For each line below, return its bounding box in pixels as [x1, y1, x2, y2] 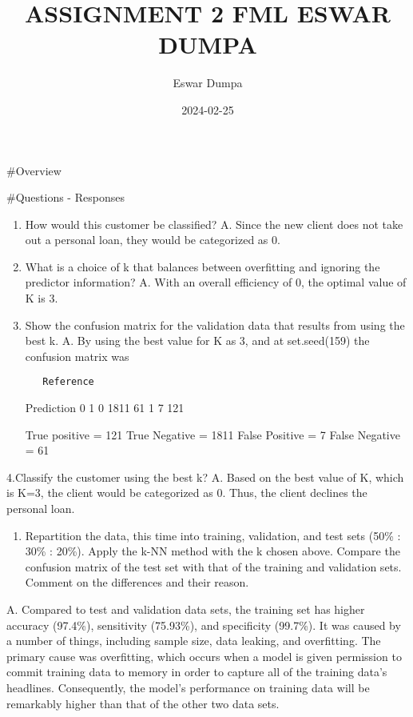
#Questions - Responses [6, 189, 125, 206]
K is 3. [25, 290, 58, 306]
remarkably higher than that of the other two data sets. [6, 695, 280, 711]
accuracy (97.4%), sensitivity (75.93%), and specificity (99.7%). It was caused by [6, 616, 401, 633]
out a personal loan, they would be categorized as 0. [25, 231, 280, 248]
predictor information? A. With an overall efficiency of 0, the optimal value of [25, 274, 407, 290]
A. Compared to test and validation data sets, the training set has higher [6, 601, 365, 618]
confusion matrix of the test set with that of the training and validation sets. [25, 558, 402, 575]
